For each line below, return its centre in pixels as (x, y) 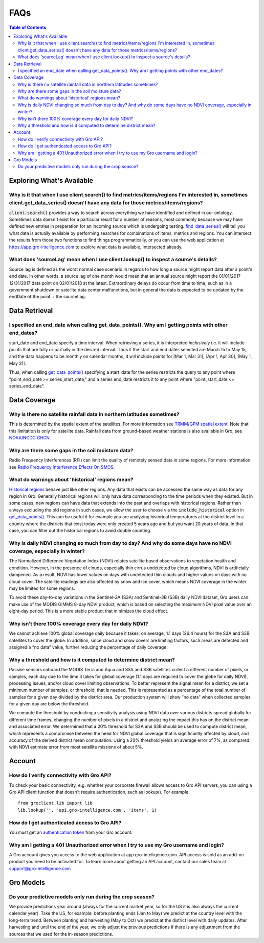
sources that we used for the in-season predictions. (61, 934)
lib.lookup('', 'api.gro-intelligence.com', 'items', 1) (88, 810)
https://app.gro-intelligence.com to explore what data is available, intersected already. (96, 247)
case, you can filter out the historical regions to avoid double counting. (80, 531)
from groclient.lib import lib (55, 803)
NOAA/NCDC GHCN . (30, 437)
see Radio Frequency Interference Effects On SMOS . (62, 467)
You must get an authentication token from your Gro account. (71, 832)
